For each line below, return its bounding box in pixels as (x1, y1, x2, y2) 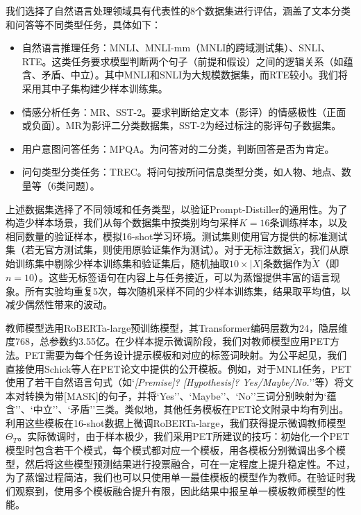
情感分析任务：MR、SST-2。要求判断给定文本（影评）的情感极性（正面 (22, 104, 346, 119)
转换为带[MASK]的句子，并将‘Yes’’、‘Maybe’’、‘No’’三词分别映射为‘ (24, 388, 327, 403)
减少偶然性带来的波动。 (6, 297, 112, 312)
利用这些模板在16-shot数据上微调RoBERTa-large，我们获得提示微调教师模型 (6, 415, 346, 430)
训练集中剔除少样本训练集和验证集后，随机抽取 (15, 256, 229, 271)
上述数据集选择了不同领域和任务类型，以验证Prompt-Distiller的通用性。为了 (6, 201, 348, 216)
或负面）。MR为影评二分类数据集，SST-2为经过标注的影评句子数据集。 (22, 118, 342, 133)
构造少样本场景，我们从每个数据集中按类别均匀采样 (6, 215, 239, 230)
